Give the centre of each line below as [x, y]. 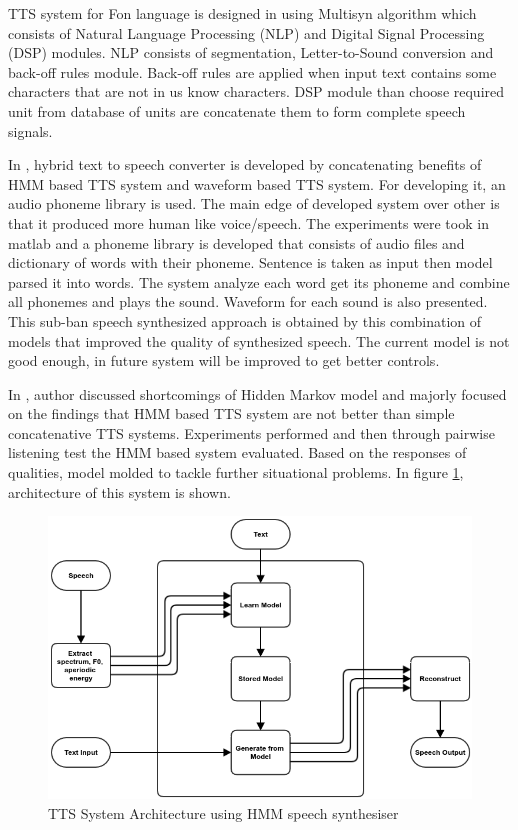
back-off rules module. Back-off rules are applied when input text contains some [252, 71]
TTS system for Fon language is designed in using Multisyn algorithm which [242, 13]
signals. [30, 130]
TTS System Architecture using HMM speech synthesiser [223, 812]
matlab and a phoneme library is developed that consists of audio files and [236, 242]
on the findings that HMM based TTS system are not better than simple [231, 413]
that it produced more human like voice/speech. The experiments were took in [248, 222]
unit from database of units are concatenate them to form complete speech [237, 110]
